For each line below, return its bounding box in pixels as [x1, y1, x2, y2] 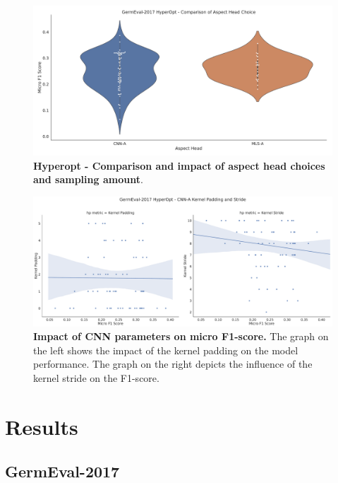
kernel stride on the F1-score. [33, 371, 159, 385]
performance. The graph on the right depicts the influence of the [33, 356, 313, 371]
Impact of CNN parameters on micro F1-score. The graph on [33, 329, 329, 344]
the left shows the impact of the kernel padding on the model [33, 342, 298, 357]
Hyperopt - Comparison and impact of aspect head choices [33, 158, 325, 173]
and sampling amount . [33, 172, 143, 187]
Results [5, 412, 78, 441]
